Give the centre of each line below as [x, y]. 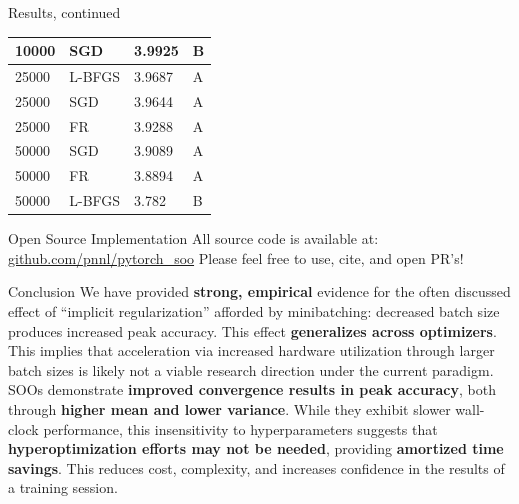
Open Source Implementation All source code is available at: [193, 238]
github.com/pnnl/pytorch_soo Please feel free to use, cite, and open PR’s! [236, 257]
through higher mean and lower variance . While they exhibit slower [229, 409]
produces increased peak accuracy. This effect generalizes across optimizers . [252, 330]
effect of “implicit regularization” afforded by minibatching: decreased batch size [254, 311]
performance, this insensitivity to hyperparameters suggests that [240, 428]
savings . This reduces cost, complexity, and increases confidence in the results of [256, 467]
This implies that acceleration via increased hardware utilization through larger [251, 350]
